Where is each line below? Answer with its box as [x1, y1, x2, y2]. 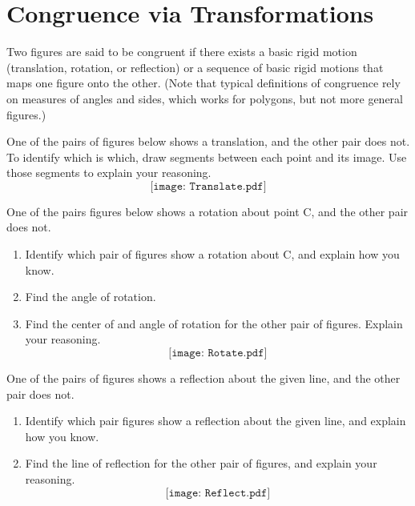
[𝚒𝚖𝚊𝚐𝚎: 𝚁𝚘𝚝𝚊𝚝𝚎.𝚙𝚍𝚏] [168, 347, 268, 359]
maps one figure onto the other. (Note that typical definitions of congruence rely [6, 74, 401, 91]
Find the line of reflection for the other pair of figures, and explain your [25, 455, 377, 472]
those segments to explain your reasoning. [6, 164, 212, 181]
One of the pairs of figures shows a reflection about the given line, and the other [6, 370, 401, 387]
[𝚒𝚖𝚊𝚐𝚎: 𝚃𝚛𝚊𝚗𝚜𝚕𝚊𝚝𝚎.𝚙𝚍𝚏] [150, 180, 267, 192]
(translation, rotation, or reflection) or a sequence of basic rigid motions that [6, 58, 384, 75]
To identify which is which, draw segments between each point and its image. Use [6, 148, 407, 165]
